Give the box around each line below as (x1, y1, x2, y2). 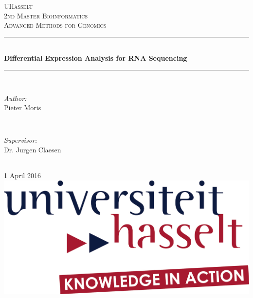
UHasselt (4, 1, 33, 11)
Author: (4, 93, 27, 103)
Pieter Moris (4, 102, 41, 113)
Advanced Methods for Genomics (4, 20, 107, 30)
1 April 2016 (4, 170, 41, 181)
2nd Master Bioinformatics (4, 10, 88, 20)
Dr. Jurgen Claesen (4, 144, 61, 154)
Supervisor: (4, 135, 37, 145)
